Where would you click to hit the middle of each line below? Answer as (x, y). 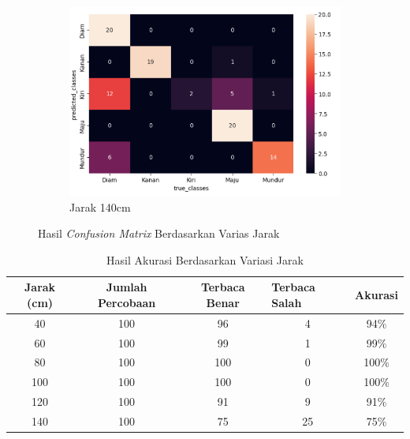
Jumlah (127, 287)
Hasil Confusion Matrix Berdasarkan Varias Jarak (159, 233)
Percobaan (127, 302)
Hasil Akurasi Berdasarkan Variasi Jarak (205, 259)
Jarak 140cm (100, 206)
